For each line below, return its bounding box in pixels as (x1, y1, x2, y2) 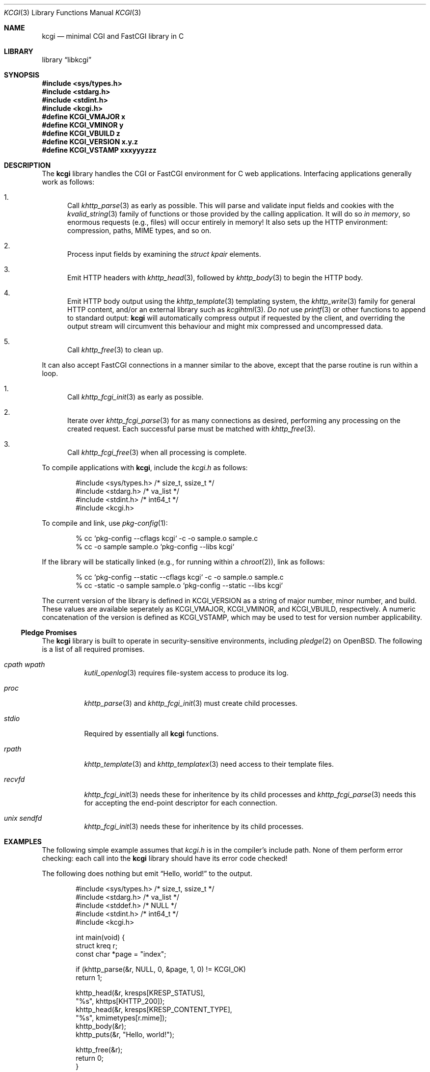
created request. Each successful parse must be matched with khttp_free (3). (67, 425, 316, 433)
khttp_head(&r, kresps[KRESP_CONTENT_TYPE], (76, 1005, 232, 1014)
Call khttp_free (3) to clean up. (67, 346, 163, 354)
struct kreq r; (76, 941, 118, 950)
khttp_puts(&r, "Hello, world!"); (76, 1030, 175, 1039)
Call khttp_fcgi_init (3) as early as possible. (67, 393, 204, 401)
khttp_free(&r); (76, 1045, 123, 1054)
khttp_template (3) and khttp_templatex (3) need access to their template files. (84, 760, 334, 768)
